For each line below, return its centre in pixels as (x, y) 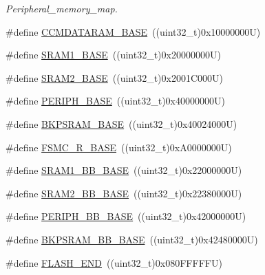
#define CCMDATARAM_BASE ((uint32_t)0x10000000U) (133, 31)
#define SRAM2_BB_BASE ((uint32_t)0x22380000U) (124, 193)
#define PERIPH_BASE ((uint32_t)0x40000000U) (115, 101)
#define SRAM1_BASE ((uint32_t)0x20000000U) (113, 55)
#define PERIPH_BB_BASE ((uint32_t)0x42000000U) (126, 216)
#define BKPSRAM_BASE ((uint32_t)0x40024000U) (121, 123)
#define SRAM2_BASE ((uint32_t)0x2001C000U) (115, 77)
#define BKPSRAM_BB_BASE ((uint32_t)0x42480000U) (132, 239)
